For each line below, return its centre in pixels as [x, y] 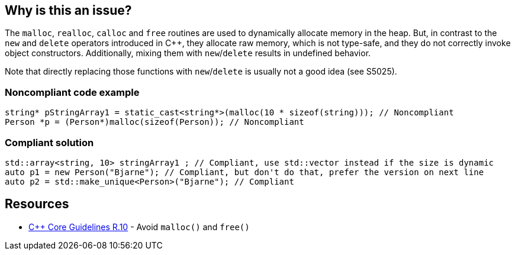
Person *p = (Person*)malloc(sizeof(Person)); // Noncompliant [154, 122]
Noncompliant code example [72, 92]
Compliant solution [49, 142]
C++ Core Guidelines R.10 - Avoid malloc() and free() [139, 227]
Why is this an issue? [68, 10]
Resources [37, 204]
